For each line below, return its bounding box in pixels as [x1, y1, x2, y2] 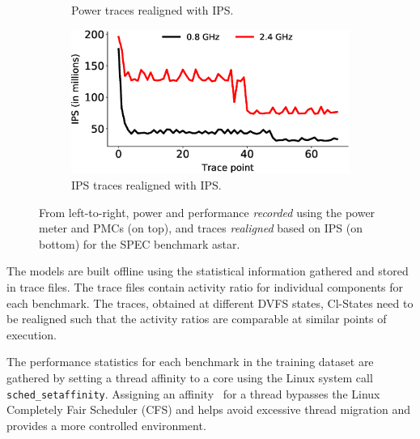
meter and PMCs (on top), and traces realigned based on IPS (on [39, 219, 363, 237]
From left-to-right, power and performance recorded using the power [39, 203, 375, 220]
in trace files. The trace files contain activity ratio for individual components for [6, 279, 404, 296]
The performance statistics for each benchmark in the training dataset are [6, 353, 374, 370]
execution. [6, 326, 57, 343]
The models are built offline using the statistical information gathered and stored [6, 262, 409, 279]
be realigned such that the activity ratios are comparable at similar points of [6, 310, 387, 327]
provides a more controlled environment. [6, 416, 206, 433]
